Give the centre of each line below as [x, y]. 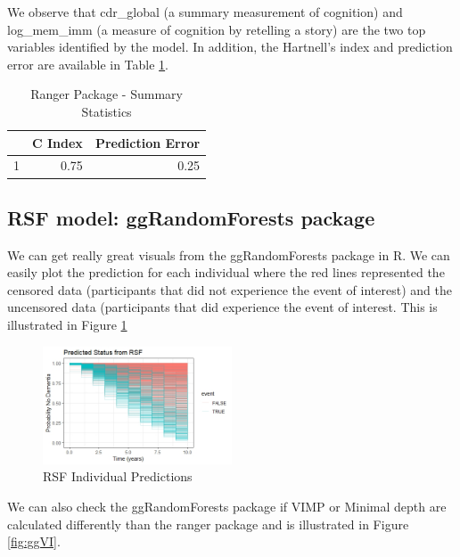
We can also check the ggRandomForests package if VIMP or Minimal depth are [227, 507]
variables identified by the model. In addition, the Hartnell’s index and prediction [230, 47]
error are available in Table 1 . [88, 64]
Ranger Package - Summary [107, 94]
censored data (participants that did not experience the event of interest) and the [230, 289]
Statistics [107, 111]
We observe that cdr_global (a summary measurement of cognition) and [205, 12]
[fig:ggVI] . [34, 541]
